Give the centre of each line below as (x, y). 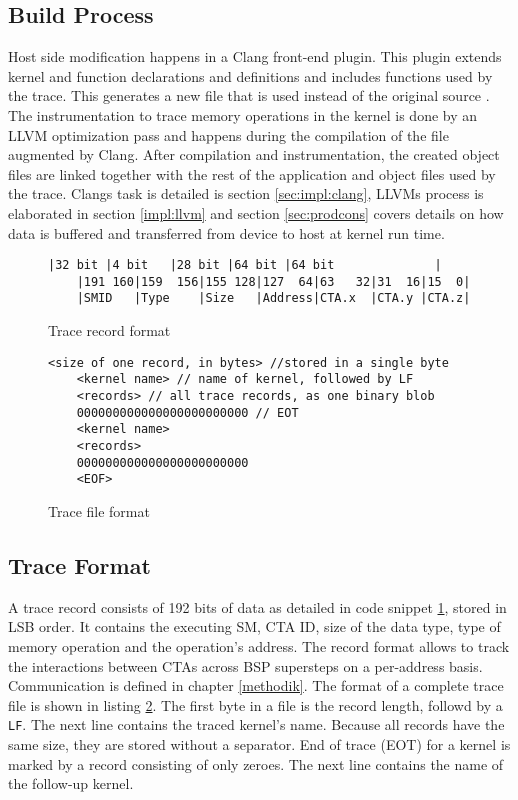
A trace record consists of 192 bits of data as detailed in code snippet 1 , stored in (257, 606)
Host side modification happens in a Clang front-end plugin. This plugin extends (255, 56)
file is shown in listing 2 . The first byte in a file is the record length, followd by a (255, 704)
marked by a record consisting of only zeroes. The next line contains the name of (256, 763)
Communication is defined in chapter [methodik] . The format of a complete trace (256, 685)
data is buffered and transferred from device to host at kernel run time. (226, 232)
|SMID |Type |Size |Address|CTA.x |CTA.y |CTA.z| (273, 298)
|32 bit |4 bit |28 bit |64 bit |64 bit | (245, 265)
